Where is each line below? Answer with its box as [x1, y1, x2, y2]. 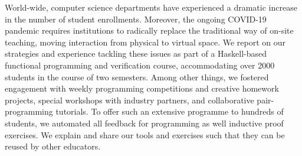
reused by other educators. [5, 140, 101, 152]
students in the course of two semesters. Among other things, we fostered [5, 70, 269, 83]
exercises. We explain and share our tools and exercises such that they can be [5, 128, 285, 141]
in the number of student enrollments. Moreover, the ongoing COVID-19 [5, 12, 267, 25]
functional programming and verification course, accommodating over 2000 [5, 58, 275, 71]
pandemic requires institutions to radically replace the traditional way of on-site [5, 24, 294, 37]
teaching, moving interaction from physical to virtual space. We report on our [5, 35, 286, 48]
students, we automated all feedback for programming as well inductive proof [5, 116, 284, 129]
